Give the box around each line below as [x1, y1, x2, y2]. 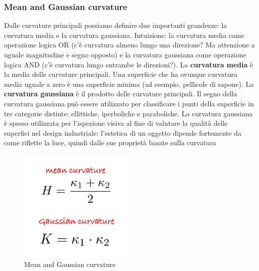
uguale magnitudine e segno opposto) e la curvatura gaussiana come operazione [4, 49, 247, 59]
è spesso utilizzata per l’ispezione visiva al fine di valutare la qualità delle [4, 118, 228, 128]
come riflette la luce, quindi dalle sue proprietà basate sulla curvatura [4, 137, 216, 148]
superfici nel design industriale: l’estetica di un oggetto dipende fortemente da [4, 127, 242, 138]
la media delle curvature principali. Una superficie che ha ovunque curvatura [4, 69, 238, 79]
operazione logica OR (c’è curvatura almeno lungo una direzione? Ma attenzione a [4, 39, 255, 50]
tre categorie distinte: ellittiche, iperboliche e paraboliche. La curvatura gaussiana [4, 108, 253, 118]
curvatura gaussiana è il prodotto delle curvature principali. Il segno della [4, 88, 237, 99]
